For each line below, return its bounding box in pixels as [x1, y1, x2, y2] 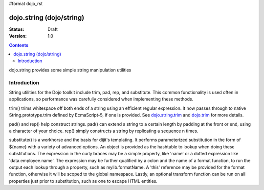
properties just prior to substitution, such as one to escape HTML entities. [9, 178, 157, 184]
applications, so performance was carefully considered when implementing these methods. [9, 96, 194, 102]
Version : [9, 33, 27, 39]
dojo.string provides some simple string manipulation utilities [9, 67, 132, 73]
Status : [9, 26, 24, 32]
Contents [9, 42, 29, 48]
